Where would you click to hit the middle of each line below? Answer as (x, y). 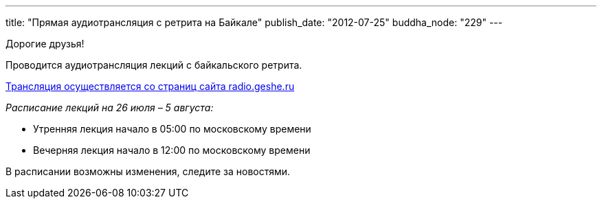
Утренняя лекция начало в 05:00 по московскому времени (172, 129)
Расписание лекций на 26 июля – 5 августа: (110, 107)
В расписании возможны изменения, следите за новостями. (148, 171)
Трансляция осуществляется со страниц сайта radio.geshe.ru (150, 86)
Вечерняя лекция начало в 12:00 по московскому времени (172, 150)
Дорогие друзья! (45, 44)
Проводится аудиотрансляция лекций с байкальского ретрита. (154, 65)
